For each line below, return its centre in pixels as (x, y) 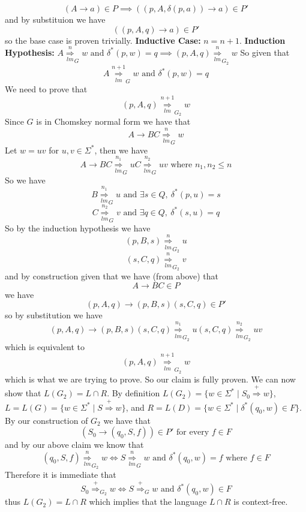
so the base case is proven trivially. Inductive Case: (103, 40)
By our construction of (46, 420)
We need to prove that (46, 89)
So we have (25, 180)
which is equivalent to (45, 346)
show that (23, 393)
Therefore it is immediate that (61, 475)
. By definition (133, 393)
